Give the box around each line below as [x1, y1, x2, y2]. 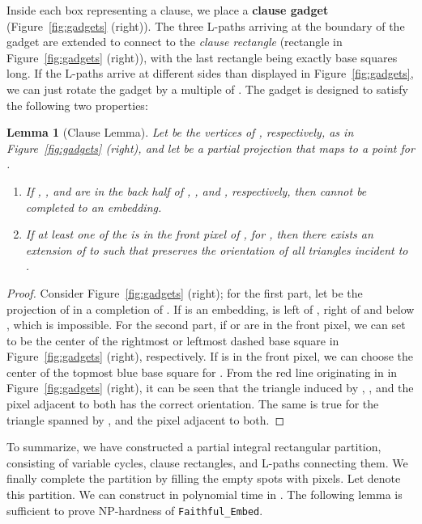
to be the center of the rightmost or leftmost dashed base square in [6, 332, 339, 349]
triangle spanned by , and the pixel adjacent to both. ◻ [6, 411, 285, 428]
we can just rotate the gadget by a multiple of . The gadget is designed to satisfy [6, 80, 408, 97]
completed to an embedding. [25, 198, 162, 215]
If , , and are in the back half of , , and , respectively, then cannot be [25, 182, 367, 199]
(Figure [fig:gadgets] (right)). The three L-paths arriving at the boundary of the [6, 17, 405, 34]
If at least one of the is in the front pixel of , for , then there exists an [25, 226, 373, 243]
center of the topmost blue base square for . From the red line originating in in [6, 363, 398, 380]
